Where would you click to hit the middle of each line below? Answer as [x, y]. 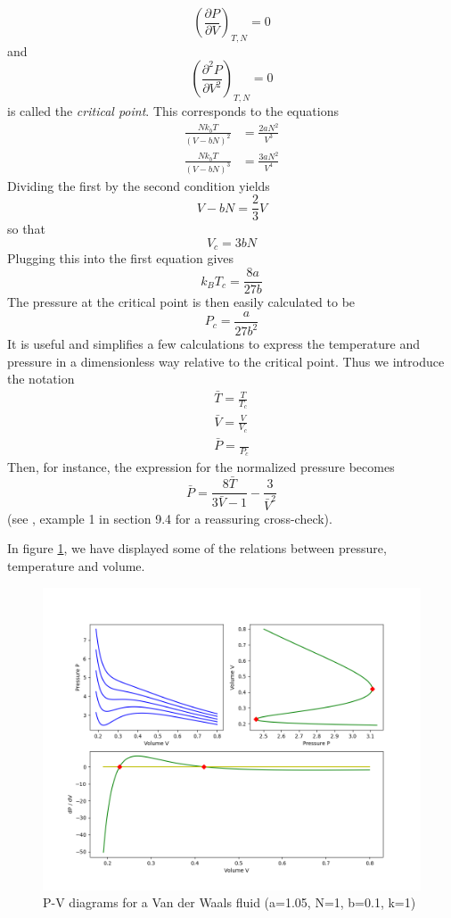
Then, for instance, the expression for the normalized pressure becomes [201, 467]
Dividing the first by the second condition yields [139, 185]
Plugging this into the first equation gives [121, 258]
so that [26, 229]
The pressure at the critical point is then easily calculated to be [181, 302]
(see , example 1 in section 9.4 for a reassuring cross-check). [170, 518]
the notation [41, 379]
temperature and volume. [76, 565]
